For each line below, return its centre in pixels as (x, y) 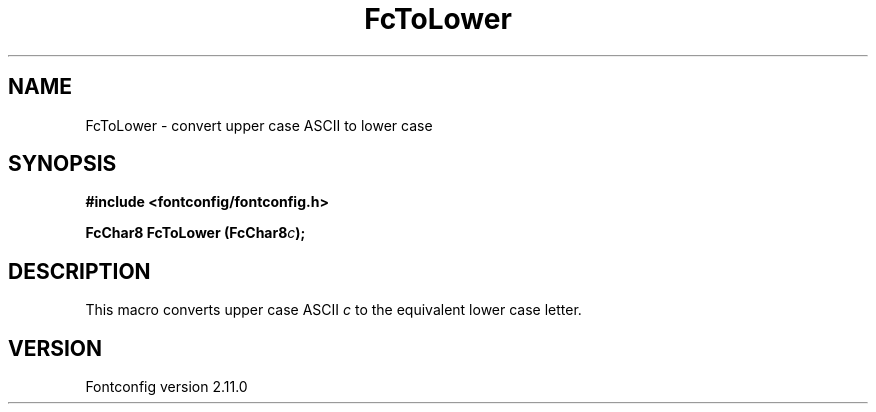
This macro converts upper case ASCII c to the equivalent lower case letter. (333, 310)
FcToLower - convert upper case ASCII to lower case (259, 125)
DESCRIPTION (79, 271)
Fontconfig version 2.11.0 (166, 387)
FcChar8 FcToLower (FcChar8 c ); (195, 233)
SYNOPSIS (62, 164)
